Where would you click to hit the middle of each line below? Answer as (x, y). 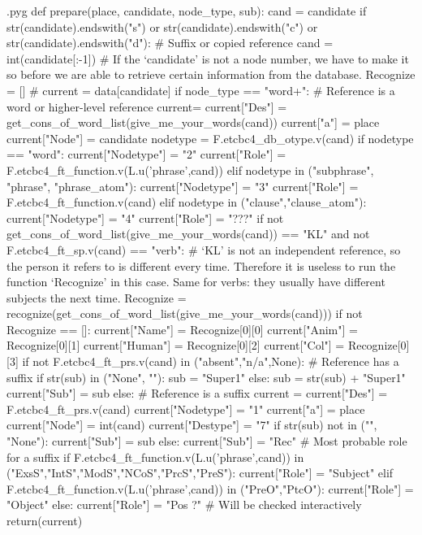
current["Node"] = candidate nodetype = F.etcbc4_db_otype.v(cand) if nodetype (210, 138)
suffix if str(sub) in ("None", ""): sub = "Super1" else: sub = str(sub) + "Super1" (206, 377)
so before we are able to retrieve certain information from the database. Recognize (211, 74)
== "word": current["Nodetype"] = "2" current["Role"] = (146, 154)
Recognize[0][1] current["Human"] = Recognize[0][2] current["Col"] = (176, 345)
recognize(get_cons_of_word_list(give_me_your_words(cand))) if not (185, 313)
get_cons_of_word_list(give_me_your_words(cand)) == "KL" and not (188, 234)
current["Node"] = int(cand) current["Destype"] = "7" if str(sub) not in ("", (192, 425)
